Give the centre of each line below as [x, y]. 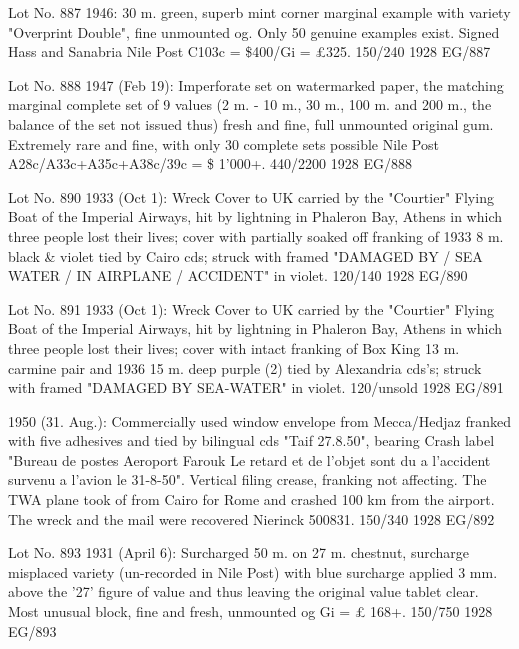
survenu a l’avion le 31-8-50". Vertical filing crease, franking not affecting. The [247, 479]
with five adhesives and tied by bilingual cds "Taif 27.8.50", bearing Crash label [251, 440]
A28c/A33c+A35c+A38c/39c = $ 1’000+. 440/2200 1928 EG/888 [210, 163]
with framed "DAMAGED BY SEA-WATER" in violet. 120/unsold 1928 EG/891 [256, 387]
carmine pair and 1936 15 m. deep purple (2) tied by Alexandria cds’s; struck [245, 367]
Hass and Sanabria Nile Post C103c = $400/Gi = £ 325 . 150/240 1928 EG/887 [249, 51]
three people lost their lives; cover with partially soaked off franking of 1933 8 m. [256, 235]
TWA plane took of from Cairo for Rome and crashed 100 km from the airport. [251, 499]
